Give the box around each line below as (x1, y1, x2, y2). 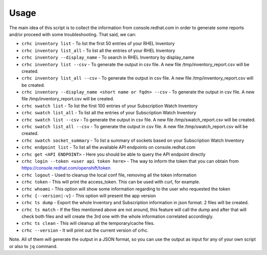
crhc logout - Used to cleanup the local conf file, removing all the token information (21, 172, 197, 178)
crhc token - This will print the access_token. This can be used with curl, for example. (21, 179, 200, 185)
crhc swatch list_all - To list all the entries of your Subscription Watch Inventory (21, 110, 196, 116)
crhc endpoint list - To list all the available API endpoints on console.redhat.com (21, 144, 196, 150)
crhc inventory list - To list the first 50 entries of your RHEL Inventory (21, 41, 175, 46)
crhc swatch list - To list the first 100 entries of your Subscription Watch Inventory (21, 103, 198, 109)
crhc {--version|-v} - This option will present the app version (21, 193, 156, 199)
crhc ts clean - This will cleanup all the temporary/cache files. (21, 220, 155, 226)
